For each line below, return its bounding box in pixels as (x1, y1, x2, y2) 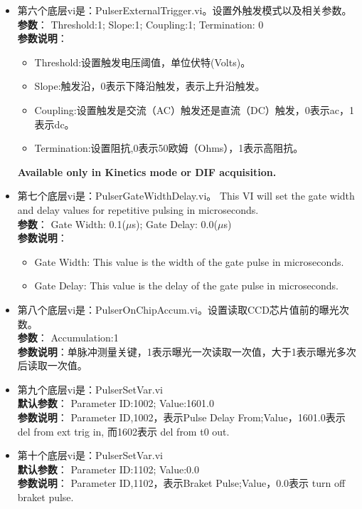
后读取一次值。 (17, 358, 87, 373)
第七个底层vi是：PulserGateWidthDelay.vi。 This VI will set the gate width (17, 188, 355, 203)
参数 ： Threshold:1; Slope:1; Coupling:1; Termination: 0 (17, 16, 264, 31)
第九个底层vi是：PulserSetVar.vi (17, 381, 163, 396)
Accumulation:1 (50, 330, 119, 345)
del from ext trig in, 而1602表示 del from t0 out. (17, 423, 230, 438)
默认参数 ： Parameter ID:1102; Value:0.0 (17, 461, 199, 476)
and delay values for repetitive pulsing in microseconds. (17, 202, 259, 217)
